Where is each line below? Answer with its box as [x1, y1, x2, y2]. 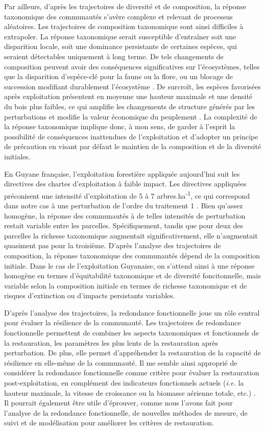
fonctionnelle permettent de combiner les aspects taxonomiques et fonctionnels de [4, 327, 259, 338]
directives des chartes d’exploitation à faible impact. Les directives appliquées [4, 178, 247, 189]
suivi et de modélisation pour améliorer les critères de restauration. [4, 417, 214, 428]
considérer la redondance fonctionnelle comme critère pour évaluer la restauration [4, 367, 259, 378]
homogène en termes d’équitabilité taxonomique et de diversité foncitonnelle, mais [4, 270, 261, 281]
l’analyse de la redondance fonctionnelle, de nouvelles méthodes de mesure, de [4, 407, 248, 418]
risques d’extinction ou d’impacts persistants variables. [4, 290, 175, 301]
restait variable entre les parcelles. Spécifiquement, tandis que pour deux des [4, 220, 244, 231]
